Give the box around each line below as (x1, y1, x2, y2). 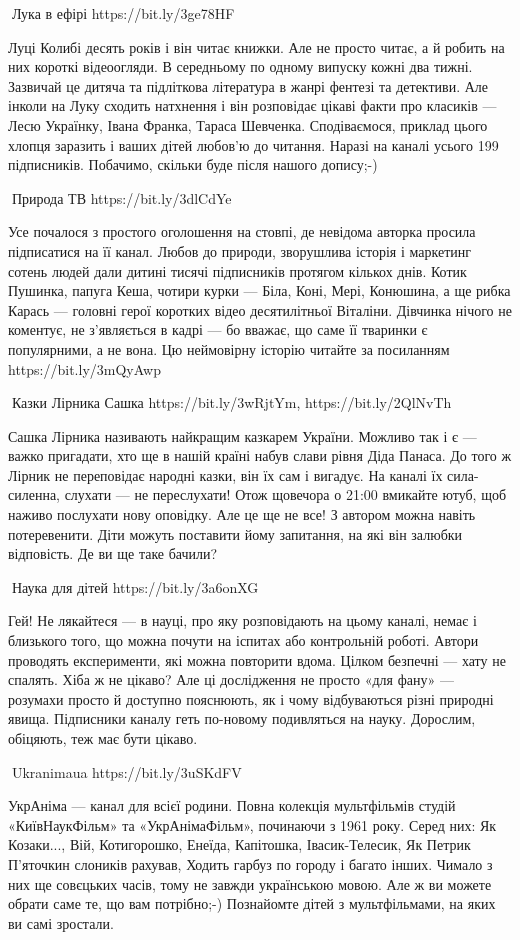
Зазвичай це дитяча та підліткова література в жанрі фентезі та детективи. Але (8, 75, 489, 96)
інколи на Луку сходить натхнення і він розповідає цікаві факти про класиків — (8, 95, 497, 116)
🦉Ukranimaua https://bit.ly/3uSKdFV (8, 761, 242, 782)
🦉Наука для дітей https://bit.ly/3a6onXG (8, 576, 259, 597)
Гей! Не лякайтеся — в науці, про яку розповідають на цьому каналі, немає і (8, 610, 477, 631)
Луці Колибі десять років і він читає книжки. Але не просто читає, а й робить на (8, 36, 505, 57)
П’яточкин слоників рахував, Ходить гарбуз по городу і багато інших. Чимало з (8, 853, 493, 874)
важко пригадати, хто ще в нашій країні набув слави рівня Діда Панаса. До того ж (8, 445, 512, 466)
